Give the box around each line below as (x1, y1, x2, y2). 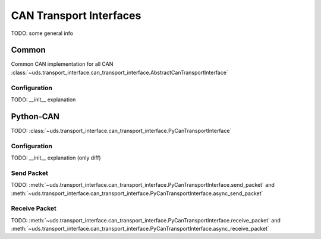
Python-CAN (11, 111, 59, 122)
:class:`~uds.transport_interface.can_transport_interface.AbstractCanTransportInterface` (11, 69, 228, 76)
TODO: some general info (11, 30, 74, 37)
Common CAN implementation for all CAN (11, 60, 114, 68)
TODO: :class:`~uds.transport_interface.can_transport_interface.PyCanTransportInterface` (11, 127, 232, 134)
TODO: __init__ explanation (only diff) (11, 154, 101, 161)
